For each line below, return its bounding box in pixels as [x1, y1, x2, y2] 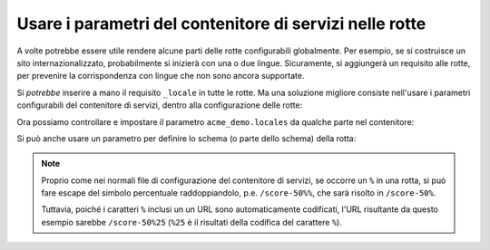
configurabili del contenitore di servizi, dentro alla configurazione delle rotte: [16, 100, 303, 111]
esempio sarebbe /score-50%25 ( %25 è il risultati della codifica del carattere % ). [41, 216, 342, 227]
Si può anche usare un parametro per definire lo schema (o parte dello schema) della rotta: [16, 132, 357, 144]
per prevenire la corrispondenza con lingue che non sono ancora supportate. [16, 71, 305, 82]
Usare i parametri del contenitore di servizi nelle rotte [16, 14, 426, 34]
